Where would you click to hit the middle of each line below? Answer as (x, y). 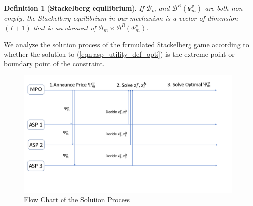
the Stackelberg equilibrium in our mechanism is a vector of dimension (132, 18)
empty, (14, 18)
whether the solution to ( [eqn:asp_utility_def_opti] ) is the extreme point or (119, 54)
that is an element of (64, 27)
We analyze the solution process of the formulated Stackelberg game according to (126, 44)
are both (217, 8)
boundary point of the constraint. (54, 63)
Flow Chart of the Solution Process (77, 199)
